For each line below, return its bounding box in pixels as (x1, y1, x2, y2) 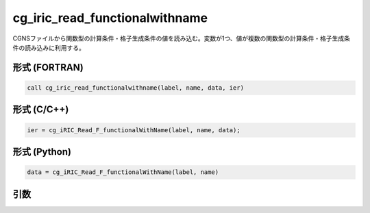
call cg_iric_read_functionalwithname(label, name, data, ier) (27, 84, 245, 92)
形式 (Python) (12, 146, 72, 158)
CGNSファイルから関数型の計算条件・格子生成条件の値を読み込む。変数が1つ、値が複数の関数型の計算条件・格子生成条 (12, 34, 351, 42)
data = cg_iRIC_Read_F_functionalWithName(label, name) (27, 168, 219, 176)
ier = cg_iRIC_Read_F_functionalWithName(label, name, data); (27, 126, 241, 134)
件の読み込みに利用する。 (12, 43, 85, 51)
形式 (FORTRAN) (12, 62, 84, 73)
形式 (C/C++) (12, 103, 69, 116)
